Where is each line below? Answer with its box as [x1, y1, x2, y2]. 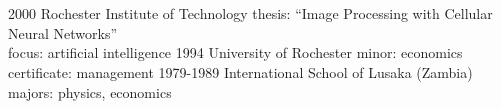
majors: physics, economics [8, 81, 172, 102]
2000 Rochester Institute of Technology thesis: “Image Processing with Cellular [8, 3, 493, 24]
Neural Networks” [8, 22, 118, 43]
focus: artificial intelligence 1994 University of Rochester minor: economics [8, 42, 463, 63]
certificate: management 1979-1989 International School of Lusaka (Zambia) [8, 61, 473, 82]
